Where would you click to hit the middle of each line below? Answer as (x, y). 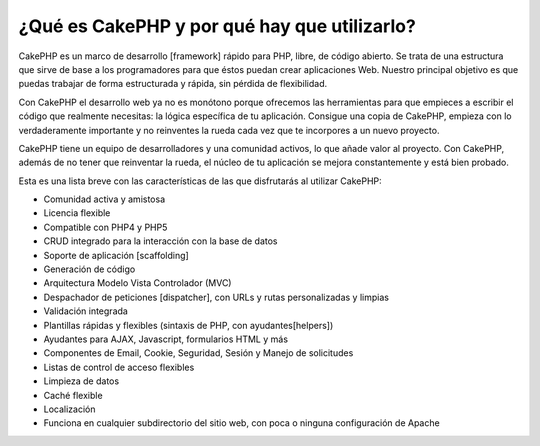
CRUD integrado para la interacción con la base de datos (160, 241)
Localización (69, 409)
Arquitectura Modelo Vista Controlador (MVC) (137, 283)
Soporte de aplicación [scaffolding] (116, 255)
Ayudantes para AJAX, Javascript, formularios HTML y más (166, 339)
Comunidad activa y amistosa (104, 199)
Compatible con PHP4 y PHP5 (105, 227)
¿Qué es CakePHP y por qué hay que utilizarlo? (217, 26)
